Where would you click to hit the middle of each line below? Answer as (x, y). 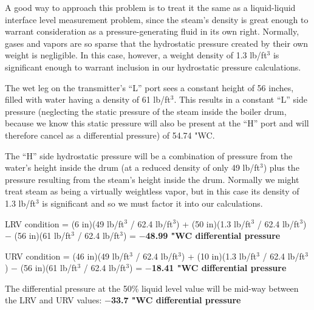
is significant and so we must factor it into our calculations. (152, 203)
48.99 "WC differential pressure (213, 236)
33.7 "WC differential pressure (176, 300)
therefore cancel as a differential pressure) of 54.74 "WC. (110, 135)
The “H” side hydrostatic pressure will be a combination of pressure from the (149, 155)
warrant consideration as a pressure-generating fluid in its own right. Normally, (152, 31)
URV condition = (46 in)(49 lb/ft (67, 256)
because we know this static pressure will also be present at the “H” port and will (157, 123)
